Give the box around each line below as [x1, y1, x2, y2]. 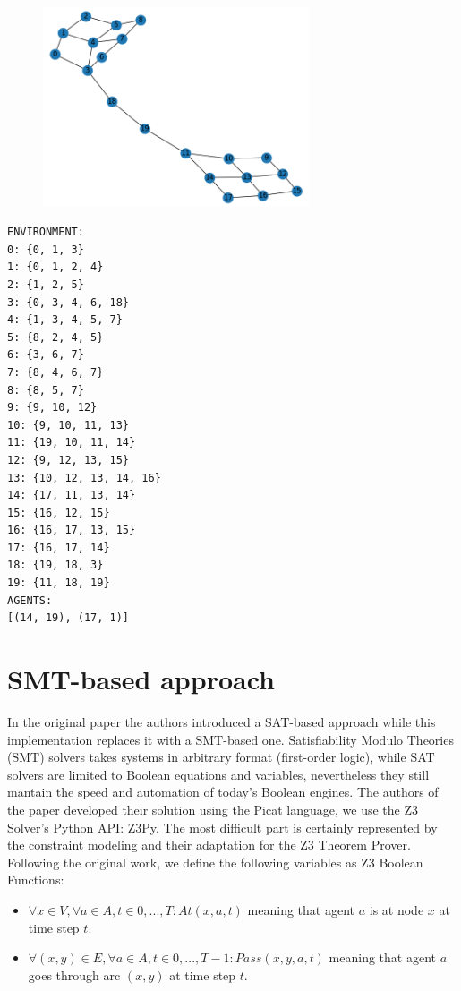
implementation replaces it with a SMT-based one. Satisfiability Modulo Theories [7, 730, 454, 748]
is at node [369, 900, 424, 918]
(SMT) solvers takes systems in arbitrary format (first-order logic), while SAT [7, 748, 435, 766]
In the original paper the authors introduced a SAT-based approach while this [7, 712, 436, 730]
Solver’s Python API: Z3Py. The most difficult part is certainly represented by [7, 817, 438, 836]
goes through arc [28, 965, 121, 984]
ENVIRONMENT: [7, 226, 84, 239]
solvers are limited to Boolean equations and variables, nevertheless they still [7, 765, 430, 783]
